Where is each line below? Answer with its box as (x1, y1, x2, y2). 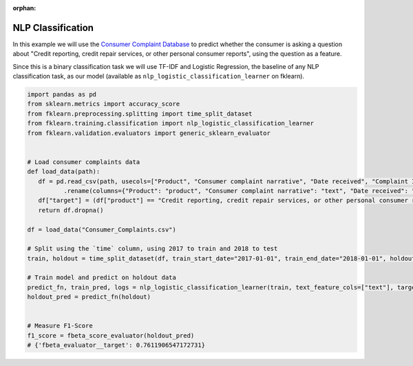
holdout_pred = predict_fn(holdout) (27, 293, 151, 301)
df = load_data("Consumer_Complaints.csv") (27, 225, 177, 234)
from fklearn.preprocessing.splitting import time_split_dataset (27, 110, 253, 117)
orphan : (12, 4, 36, 12)
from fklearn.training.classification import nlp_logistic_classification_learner (27, 119, 315, 128)
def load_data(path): (27, 167, 100, 176)
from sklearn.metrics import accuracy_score (27, 100, 180, 108)
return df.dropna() (38, 206, 104, 214)
